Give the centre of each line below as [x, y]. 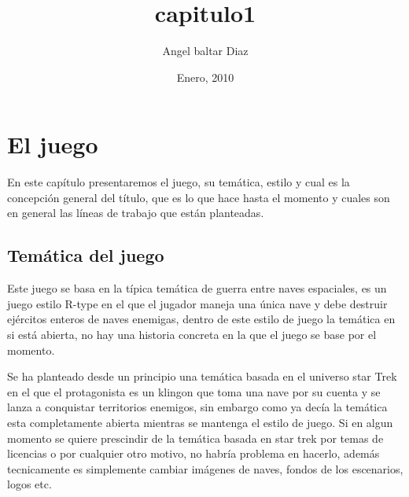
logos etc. [29, 484]
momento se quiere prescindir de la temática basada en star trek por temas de [195, 438]
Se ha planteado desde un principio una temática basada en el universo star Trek [202, 376]
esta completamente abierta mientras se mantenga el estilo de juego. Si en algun [200, 422]
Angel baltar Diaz [205, 51]
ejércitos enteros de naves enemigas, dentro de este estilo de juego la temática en [201, 319]
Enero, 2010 [205, 77]
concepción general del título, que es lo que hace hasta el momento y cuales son [199, 197]
